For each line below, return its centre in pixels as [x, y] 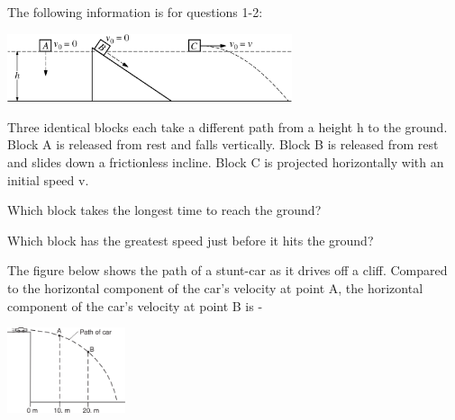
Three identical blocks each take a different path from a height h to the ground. [227, 126]
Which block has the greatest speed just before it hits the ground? [191, 240]
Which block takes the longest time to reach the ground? [164, 210]
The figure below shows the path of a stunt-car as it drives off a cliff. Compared [227, 270]
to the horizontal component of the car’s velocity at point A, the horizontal [215, 287]
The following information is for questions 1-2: [135, 12]
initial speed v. [48, 179]
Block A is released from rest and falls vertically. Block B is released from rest [223, 144]
